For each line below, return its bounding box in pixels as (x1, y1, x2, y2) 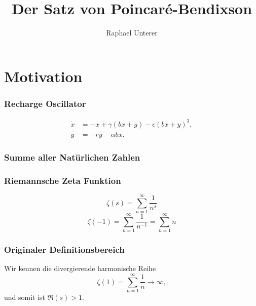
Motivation (4, 65, 83, 86)
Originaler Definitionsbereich (4, 243, 125, 256)
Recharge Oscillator (4, 97, 86, 109)
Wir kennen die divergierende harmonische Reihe (4, 263, 156, 274)
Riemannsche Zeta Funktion (4, 174, 121, 186)
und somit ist (4, 292, 46, 302)
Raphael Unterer (106, 27, 158, 38)
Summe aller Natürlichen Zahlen (4, 150, 140, 163)
